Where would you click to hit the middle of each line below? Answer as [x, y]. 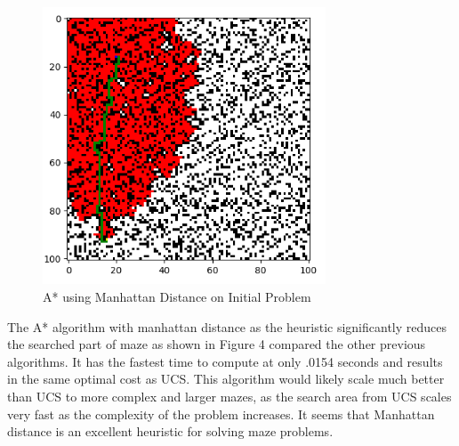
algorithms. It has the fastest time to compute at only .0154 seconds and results [225, 361]
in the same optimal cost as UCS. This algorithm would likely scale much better [226, 379]
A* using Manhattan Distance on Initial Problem [177, 296]
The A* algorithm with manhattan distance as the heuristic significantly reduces [227, 326]
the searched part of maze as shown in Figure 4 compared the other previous [217, 344]
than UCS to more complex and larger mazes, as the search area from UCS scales [229, 396]
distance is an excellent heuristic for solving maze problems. [170, 431]
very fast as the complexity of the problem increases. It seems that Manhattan [221, 414]
